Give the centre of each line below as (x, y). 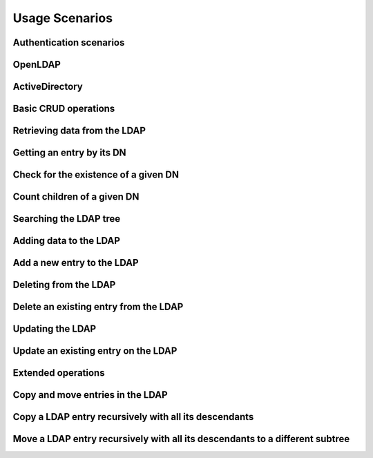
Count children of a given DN (76, 197)
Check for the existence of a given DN (96, 175)
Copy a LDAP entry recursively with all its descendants (133, 417)
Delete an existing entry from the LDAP (98, 307)
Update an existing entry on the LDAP (95, 351)
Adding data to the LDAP (67, 241)
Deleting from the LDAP (64, 285)
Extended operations (59, 373)
